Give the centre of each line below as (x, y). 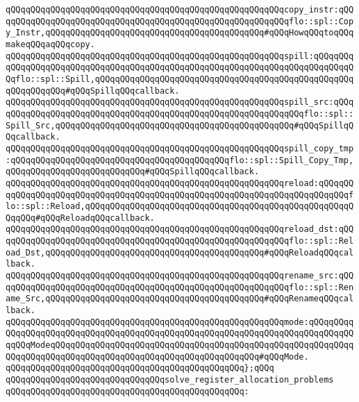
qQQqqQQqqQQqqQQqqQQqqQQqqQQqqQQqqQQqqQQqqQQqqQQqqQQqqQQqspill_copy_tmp (180, 148)
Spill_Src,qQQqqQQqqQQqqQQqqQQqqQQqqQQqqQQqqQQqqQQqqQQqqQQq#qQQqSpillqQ (180, 125)
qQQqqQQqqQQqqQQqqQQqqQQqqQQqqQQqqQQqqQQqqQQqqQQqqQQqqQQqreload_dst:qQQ (180, 229)
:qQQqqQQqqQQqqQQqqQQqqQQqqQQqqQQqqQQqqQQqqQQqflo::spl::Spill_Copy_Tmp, (180, 160)
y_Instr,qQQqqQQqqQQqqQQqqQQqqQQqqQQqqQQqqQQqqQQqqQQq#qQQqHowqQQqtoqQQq (180, 33)
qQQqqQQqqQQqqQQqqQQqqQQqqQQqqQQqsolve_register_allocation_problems (170, 380)
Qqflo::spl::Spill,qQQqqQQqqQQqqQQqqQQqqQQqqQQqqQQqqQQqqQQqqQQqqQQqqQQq (180, 79)
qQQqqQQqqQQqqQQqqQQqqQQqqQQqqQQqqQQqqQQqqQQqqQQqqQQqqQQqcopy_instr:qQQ (180, 10)
